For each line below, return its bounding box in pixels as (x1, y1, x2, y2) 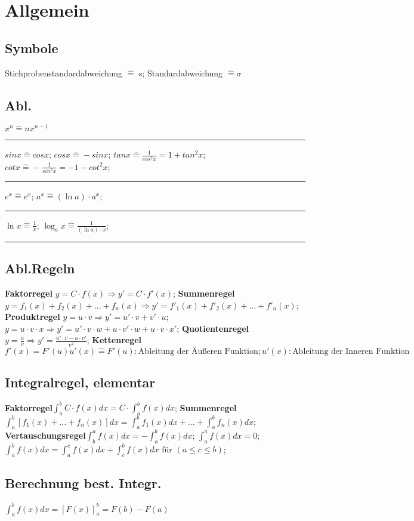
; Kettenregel (86, 334, 142, 346)
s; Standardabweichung (138, 66, 223, 79)
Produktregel (5, 310, 60, 323)
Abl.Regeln (5, 259, 75, 278)
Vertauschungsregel (5, 428, 86, 441)
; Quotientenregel (177, 322, 249, 334)
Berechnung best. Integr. (5, 474, 162, 492)
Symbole (5, 38, 58, 57)
